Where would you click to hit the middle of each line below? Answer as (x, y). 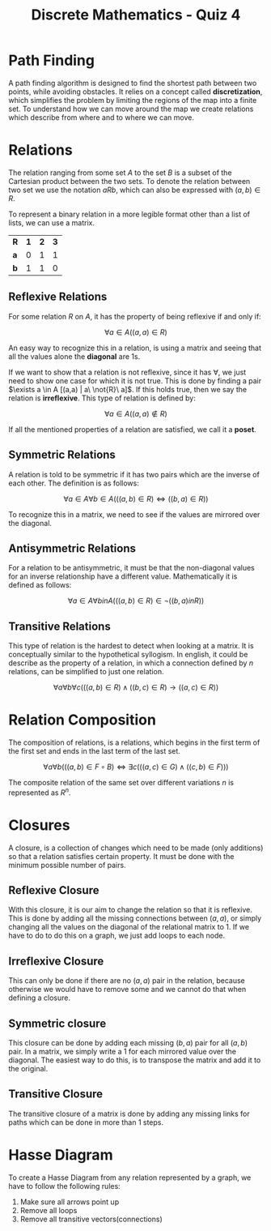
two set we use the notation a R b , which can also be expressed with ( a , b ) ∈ (135, 190)
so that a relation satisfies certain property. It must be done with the (121, 856)
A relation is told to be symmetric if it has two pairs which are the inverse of (134, 474)
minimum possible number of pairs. (68, 865)
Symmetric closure (57, 1023)
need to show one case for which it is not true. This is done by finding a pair (135, 380)
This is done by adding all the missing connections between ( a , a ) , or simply (135, 918)
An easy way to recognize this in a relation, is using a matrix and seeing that (135, 348)
